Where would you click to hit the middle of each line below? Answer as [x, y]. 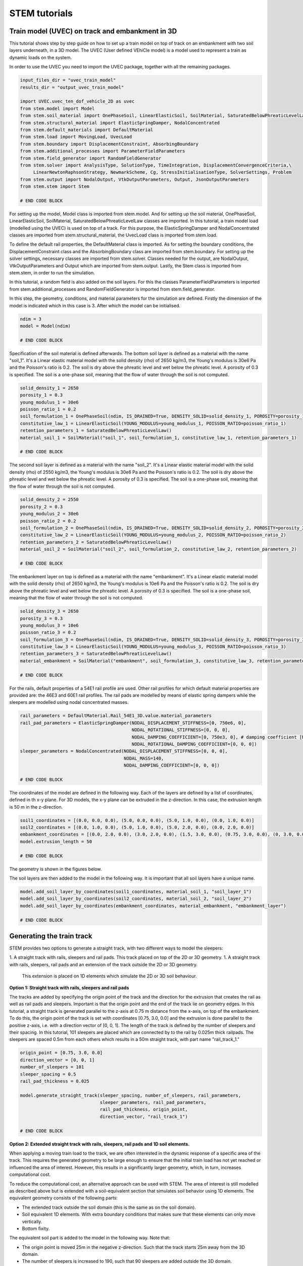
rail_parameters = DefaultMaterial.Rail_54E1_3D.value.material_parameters [116, 716]
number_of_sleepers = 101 [52, 1067]
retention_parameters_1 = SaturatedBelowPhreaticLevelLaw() [96, 431]
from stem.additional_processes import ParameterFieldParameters [103, 151]
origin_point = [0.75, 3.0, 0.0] [61, 1053]
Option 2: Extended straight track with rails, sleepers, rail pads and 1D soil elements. [99, 1144]
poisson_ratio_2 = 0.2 [48, 521]
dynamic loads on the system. [41, 57]
